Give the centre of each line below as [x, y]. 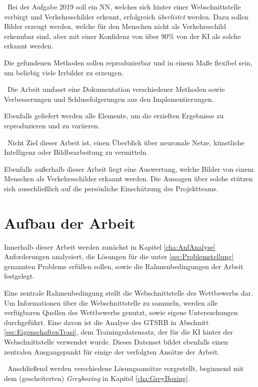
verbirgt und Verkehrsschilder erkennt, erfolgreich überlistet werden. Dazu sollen [126, 16]
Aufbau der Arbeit [70, 222]
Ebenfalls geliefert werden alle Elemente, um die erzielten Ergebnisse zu [114, 116]
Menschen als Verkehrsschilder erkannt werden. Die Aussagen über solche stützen [128, 179]
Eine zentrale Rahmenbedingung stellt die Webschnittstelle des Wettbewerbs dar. [128, 293]
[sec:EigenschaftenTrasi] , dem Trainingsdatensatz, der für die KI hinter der [118, 332]
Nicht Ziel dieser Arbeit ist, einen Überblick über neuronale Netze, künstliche [126, 142]
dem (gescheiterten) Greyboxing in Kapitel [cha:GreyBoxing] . [97, 378]
